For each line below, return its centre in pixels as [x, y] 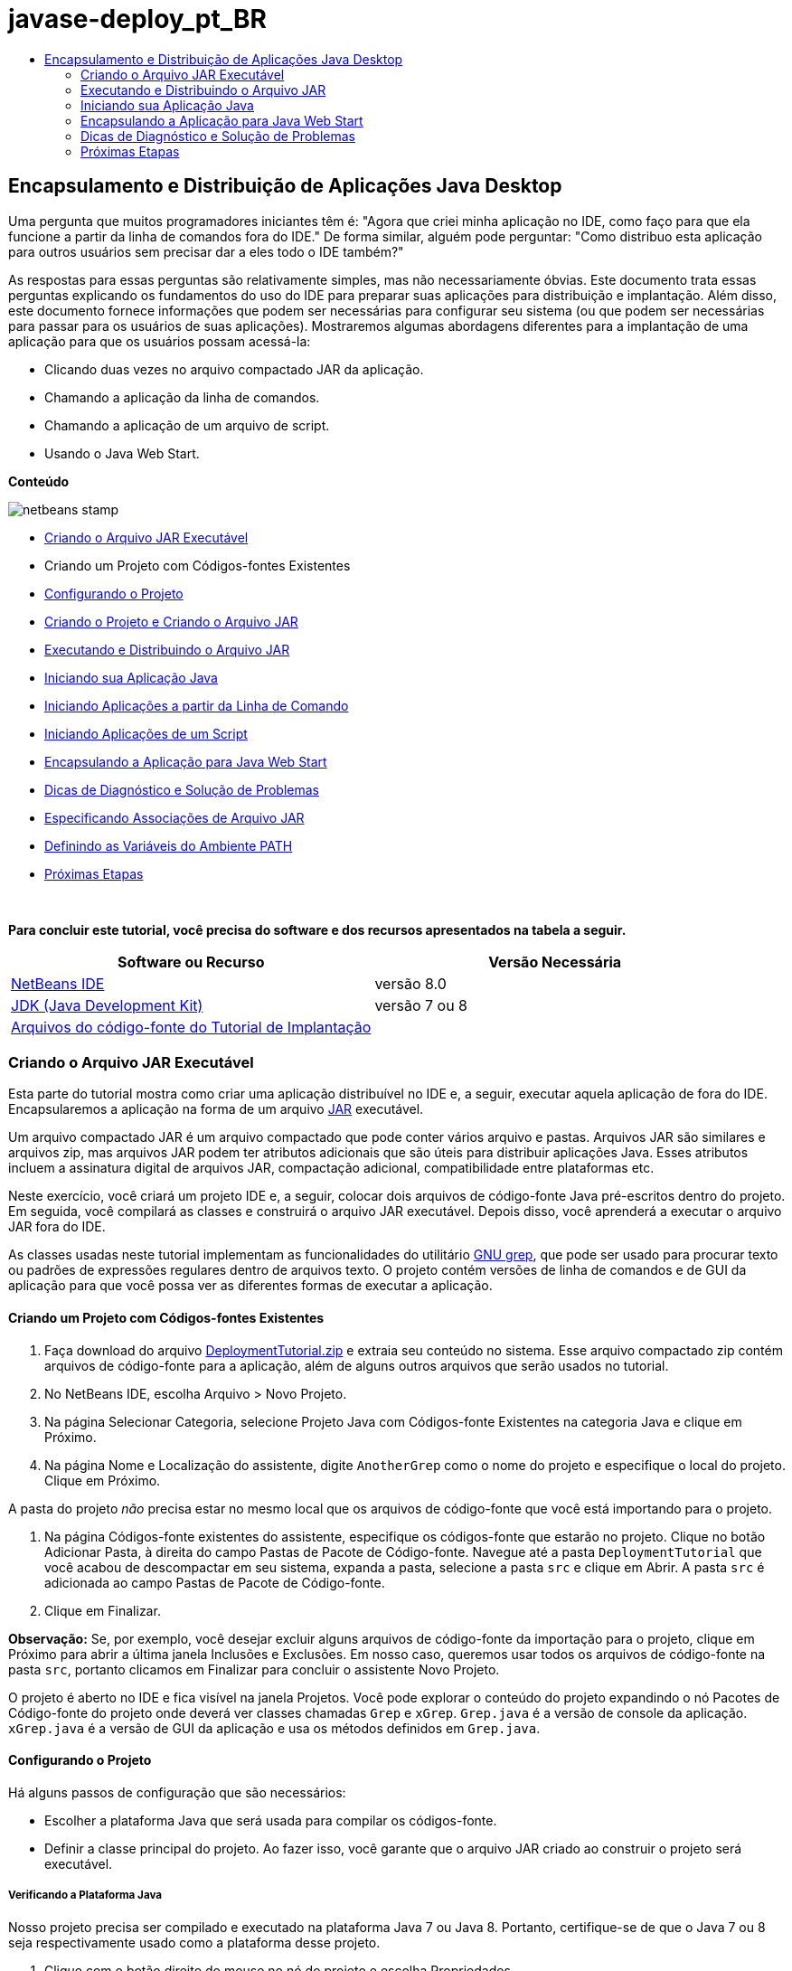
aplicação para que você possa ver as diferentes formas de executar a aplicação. [250, 1286]
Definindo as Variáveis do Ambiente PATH [169, 845]
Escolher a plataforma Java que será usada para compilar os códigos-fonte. [271, 1820]
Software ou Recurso [191, 962]
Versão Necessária [555, 962]
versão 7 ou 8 [421, 1005]
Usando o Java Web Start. [122, 453]
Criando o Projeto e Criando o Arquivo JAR [171, 621]
